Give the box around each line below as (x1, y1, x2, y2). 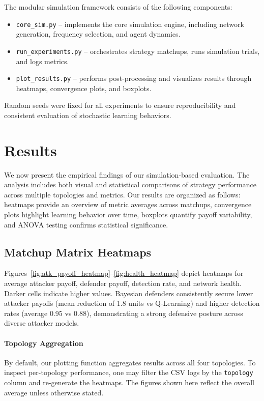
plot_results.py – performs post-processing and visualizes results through (16, 73, 252, 83)
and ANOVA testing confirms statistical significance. (4, 219, 168, 230)
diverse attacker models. (4, 318, 79, 328)
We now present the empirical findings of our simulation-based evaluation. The (4, 169, 250, 180)
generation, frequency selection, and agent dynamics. (16, 28, 181, 39)
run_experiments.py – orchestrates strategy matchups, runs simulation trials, (16, 45, 260, 56)
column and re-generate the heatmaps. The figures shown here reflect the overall (4, 377, 254, 388)
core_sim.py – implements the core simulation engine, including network (16, 18, 244, 29)
